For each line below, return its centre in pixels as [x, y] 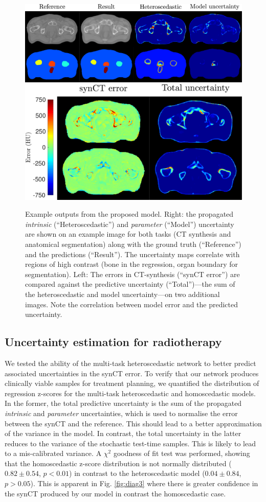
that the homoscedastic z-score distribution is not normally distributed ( [118, 463]
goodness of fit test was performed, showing [182, 453]
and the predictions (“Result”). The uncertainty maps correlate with [132, 254]
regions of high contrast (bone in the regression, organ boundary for [131, 264]
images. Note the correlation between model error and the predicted [132, 304]
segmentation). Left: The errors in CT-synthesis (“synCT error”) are [132, 274]
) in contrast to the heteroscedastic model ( [137, 473]
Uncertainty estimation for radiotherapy [113, 342]
